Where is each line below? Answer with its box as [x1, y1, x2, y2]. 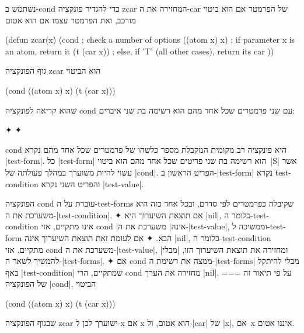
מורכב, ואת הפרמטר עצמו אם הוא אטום [5, 13, 137, 26]
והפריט [78, 177, 100, 190]
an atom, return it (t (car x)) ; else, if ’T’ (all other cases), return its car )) [5, 44, 274, 57]
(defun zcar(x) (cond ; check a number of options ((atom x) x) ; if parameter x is [5, 33, 295, 46]
